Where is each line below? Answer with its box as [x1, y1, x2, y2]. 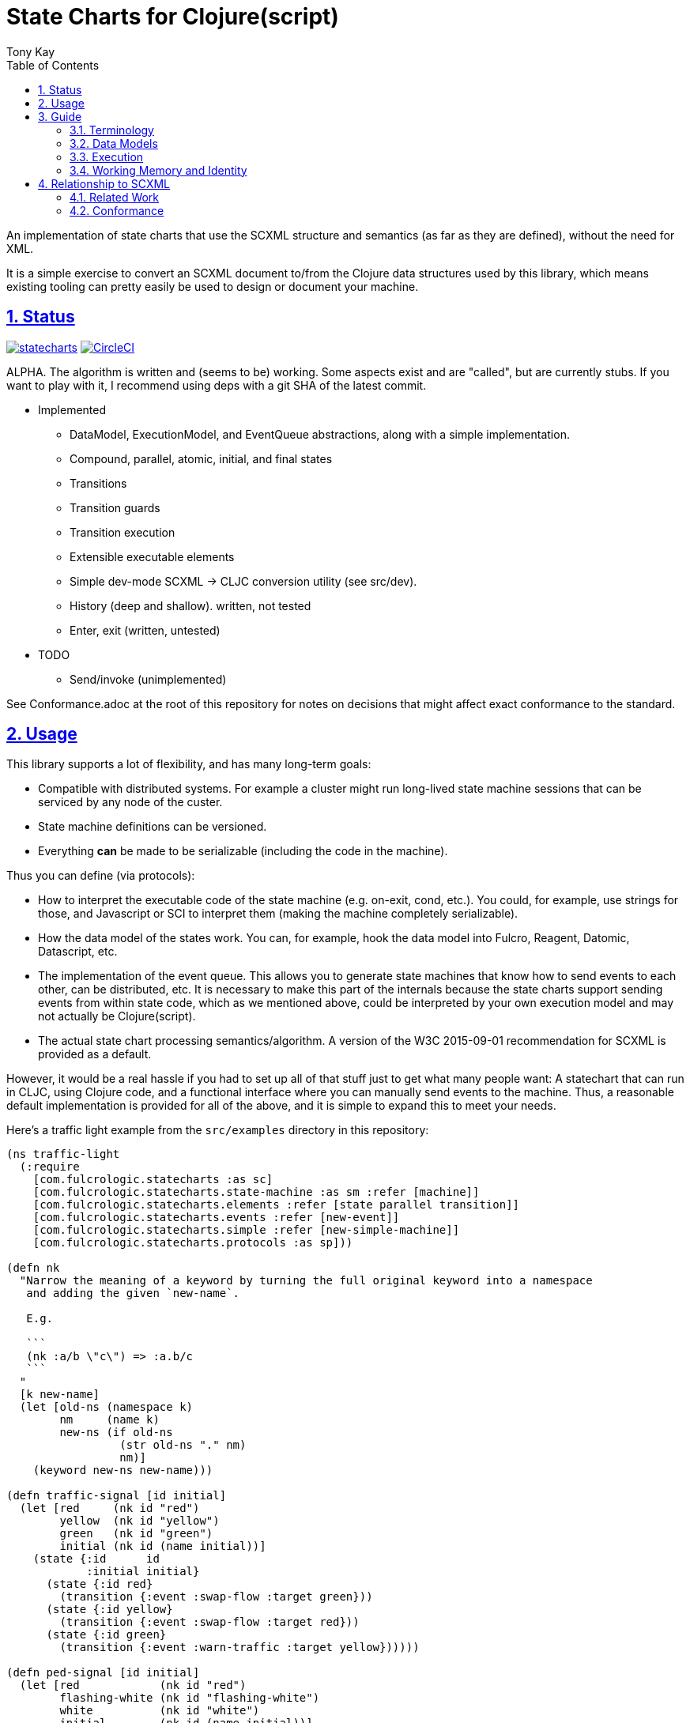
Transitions [70, 476, 127, 490]
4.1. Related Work [70, 190, 160, 204]
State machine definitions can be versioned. [38, 820, 267, 834]
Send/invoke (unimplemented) [70, 672, 227, 686]
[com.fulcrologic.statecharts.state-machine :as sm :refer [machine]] [32, 1186, 480, 1199]
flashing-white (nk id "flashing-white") [59, 1691, 320, 1705]
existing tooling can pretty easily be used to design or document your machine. [6, 279, 419, 293]
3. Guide [38, 109, 82, 123]
